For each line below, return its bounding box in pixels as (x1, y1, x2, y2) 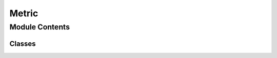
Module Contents (9, 22, 70, 32)
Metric (9, 8, 38, 19)
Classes (9, 39, 36, 48)
